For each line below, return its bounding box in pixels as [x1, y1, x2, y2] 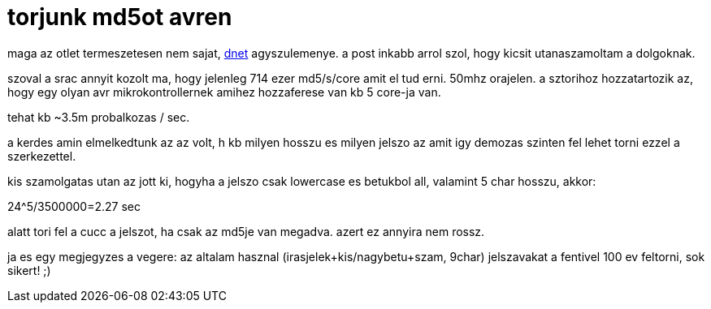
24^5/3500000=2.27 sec [7, 199, 141, 213]
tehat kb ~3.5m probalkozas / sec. [7, 109, 190, 124]
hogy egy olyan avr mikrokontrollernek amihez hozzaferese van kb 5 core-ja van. [7, 84, 441, 99]
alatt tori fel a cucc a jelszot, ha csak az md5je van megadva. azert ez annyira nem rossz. [7, 224, 485, 238]
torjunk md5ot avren [7, 3, 232, 31]
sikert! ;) [7, 263, 51, 277]
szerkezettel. [7, 148, 76, 163]
